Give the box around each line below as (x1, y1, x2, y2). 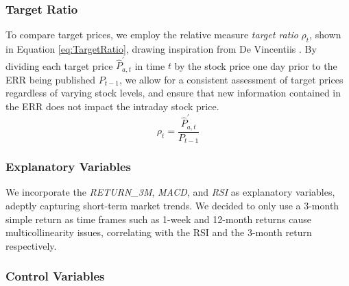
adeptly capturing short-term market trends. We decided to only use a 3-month (5, 198, 339, 213)
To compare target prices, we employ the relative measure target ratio (5, 27, 298, 42)
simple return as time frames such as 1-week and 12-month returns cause (5, 211, 311, 226)
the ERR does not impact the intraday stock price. (5, 99, 219, 113)
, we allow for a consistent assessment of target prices (119, 72, 344, 86)
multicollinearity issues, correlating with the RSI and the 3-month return (5, 225, 312, 239)
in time (134, 58, 165, 73)
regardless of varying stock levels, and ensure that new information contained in (5, 86, 341, 100)
